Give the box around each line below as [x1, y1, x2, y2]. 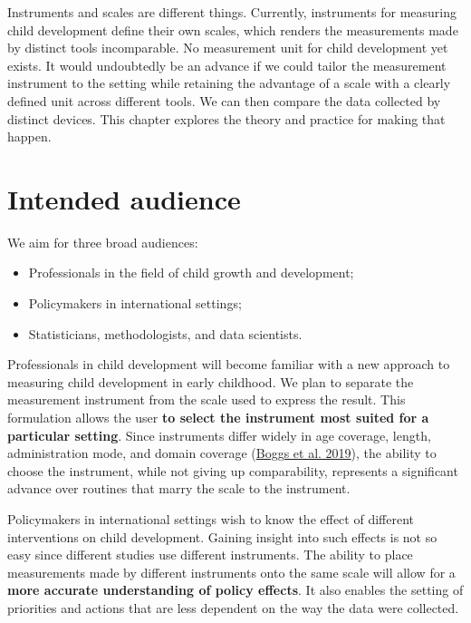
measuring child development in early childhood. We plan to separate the [7, 372, 414, 391]
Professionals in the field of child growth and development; [28, 263, 354, 282]
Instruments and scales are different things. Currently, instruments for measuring [7, 3, 457, 21]
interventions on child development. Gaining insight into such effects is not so [7, 527, 437, 546]
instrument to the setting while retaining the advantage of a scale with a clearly [7, 73, 451, 92]
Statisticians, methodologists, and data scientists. [28, 324, 303, 343]
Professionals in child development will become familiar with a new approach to [7, 355, 450, 374]
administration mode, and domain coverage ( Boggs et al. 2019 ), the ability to [7, 443, 437, 462]
